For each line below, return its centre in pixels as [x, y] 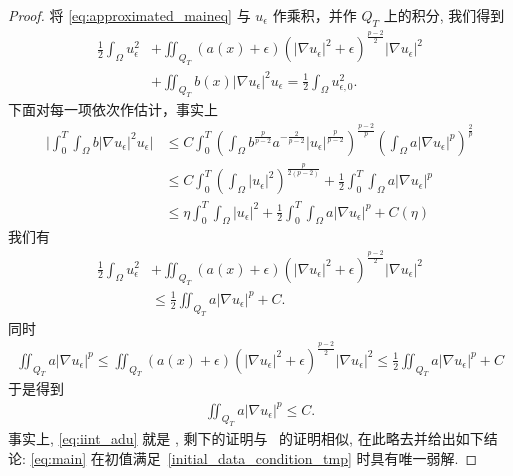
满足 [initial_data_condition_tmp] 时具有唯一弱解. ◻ [305, 457]
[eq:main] [58, 457]
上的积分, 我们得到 [444, 15]
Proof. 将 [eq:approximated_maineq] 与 [129, 15]
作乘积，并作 [314, 15]
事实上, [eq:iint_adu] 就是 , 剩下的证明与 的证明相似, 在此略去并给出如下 [246, 438]
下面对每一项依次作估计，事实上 [113, 109]
